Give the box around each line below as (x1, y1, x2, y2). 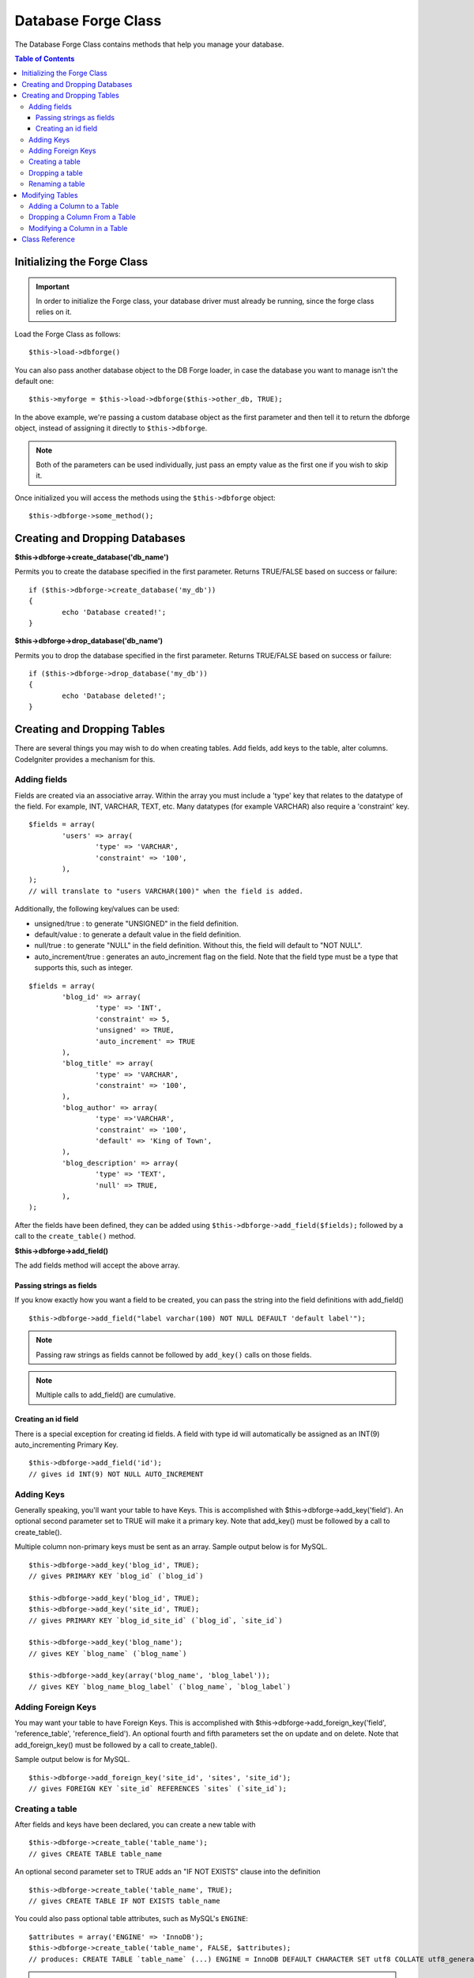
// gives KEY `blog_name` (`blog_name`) (28, 1649, 187, 1658)
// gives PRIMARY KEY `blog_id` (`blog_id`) (28, 1571, 205, 1580)
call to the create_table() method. (14, 1231, 136, 1241)
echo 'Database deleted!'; (62, 691, 167, 700)
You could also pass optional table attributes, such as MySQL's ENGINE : (14, 1914, 249, 1923)
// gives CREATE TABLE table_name (28, 1849, 162, 1859)
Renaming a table (28, 179, 85, 189)
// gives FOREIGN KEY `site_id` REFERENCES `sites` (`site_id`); (28, 1784, 288, 1793)
